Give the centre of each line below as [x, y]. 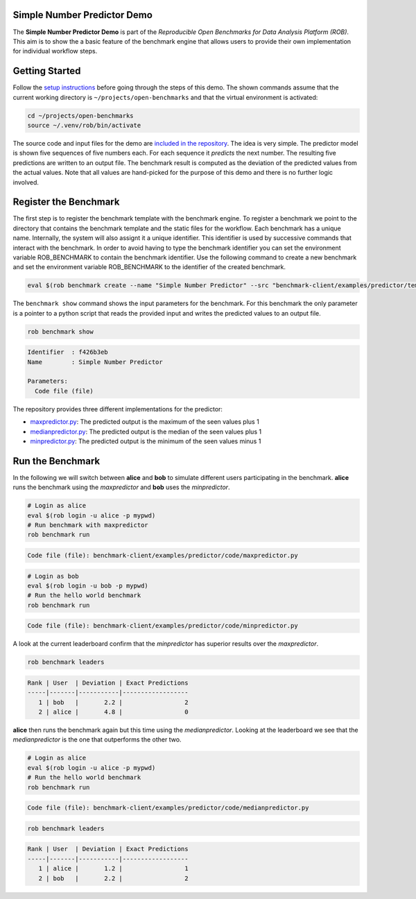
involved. [26, 182]
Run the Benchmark [57, 461]
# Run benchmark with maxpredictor [88, 525]
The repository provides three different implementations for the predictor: [118, 409]
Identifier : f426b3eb [68, 352]
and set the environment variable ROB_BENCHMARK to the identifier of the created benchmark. [149, 267]
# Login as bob [53, 576]
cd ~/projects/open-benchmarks [81, 115]
